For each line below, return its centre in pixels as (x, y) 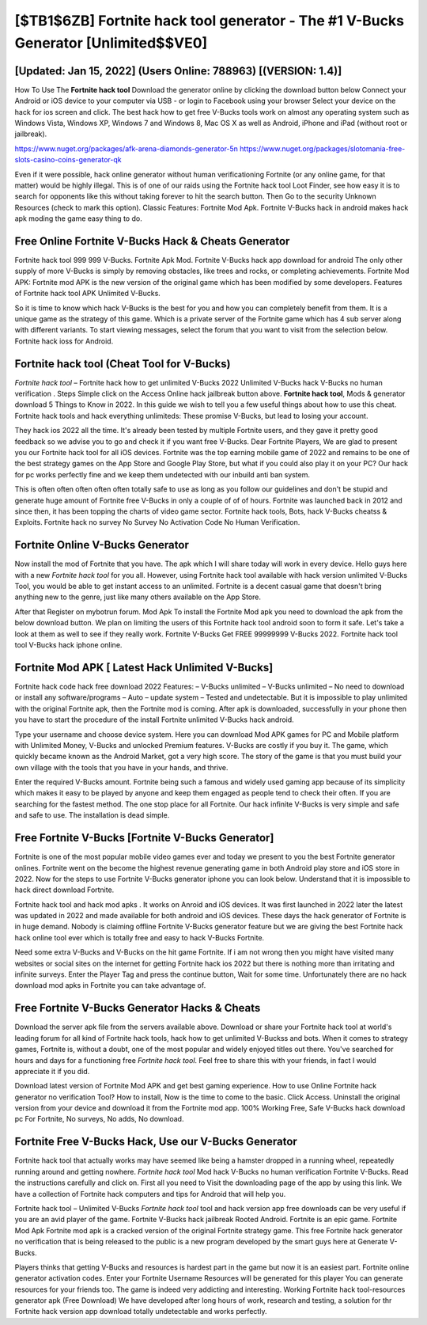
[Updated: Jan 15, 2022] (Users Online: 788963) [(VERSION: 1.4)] (178, 71)
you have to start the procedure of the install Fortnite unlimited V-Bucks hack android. (154, 719)
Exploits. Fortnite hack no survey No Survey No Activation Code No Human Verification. (157, 522)
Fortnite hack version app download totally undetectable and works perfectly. (141, 1312)
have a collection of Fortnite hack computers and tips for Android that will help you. (150, 1194)
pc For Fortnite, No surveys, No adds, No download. (99, 1119)
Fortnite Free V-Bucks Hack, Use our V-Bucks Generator (156, 1142)
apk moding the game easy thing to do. (78, 218)
